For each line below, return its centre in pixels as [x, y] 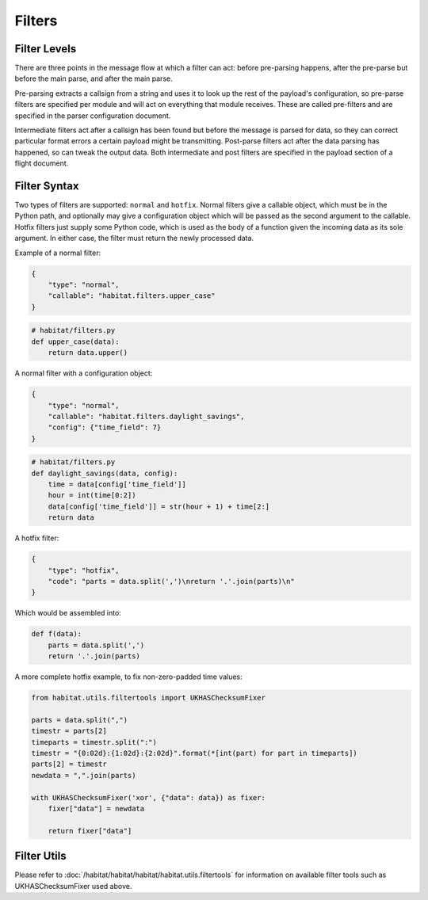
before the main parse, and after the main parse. [94, 78]
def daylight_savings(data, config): [105, 473]
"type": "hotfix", [84, 570]
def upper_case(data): [75, 341]
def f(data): [57, 634]
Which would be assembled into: [68, 613]
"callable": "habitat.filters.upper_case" [132, 296]
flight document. [42, 163]
